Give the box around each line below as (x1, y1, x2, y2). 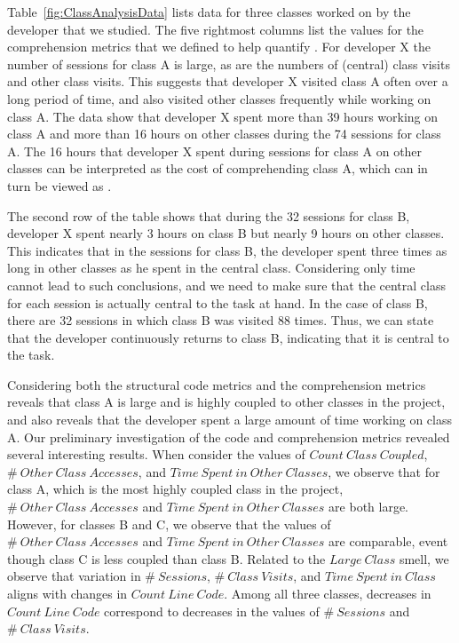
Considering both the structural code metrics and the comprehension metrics (7, 375, 426, 393)
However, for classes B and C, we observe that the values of (7, 514, 331, 533)
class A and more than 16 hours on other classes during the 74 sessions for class (7, 124, 441, 143)
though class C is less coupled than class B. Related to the (7, 549, 326, 568)
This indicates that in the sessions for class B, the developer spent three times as (7, 241, 447, 259)
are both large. (328, 497, 409, 516)
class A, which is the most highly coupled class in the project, (7, 480, 344, 498)
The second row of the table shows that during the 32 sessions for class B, (7, 206, 410, 225)
